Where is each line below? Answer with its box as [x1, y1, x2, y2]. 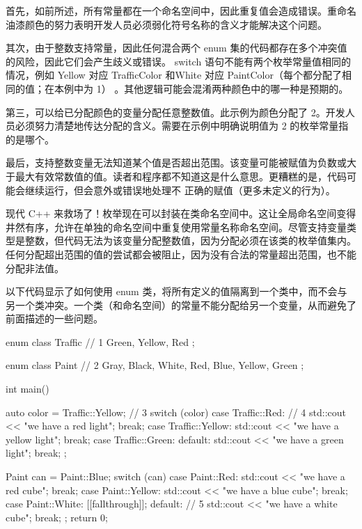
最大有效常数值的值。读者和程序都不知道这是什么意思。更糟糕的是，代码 [15, 168, 347, 183]
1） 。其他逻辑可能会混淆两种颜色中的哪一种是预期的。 [96, 81, 349, 95]
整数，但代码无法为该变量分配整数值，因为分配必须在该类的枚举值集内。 [24, 233, 356, 248]
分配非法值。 [6, 260, 64, 275]
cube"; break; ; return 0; [6, 510, 108, 524]
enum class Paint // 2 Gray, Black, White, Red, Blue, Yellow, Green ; [6, 358, 304, 372]
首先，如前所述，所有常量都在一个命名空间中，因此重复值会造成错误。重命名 [6, 3, 356, 17]
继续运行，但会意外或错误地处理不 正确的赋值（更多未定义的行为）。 [24, 182, 336, 197]
